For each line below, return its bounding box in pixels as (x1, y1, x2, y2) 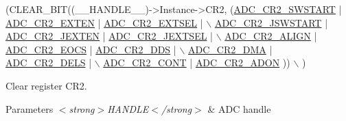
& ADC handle (207, 101, 271, 116)
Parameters (5, 101, 54, 116)
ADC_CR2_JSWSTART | (214, 15, 328, 29)
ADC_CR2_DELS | (5, 55, 92, 70)
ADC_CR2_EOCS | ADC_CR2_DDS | (5, 42, 176, 56)
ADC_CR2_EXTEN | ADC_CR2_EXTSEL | (5, 15, 203, 29)
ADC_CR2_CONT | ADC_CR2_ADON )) (103, 55, 290, 70)
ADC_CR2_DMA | (188, 42, 273, 56)
